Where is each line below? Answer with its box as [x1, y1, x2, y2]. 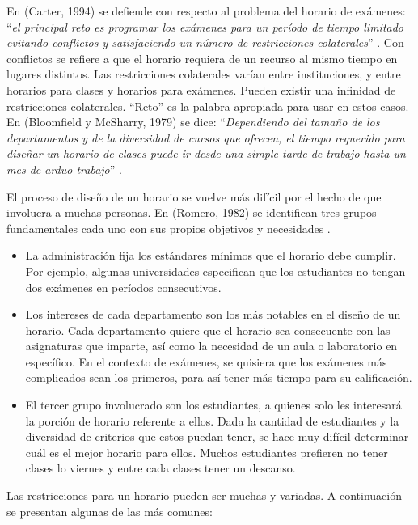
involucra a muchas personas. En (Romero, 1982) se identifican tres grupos [6, 204, 377, 221]
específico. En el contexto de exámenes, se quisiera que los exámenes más [25, 353, 387, 370]
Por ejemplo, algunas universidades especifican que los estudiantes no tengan [25, 262, 406, 279]
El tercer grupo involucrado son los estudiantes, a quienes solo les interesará [25, 396, 402, 413]
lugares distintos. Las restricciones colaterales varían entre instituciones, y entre [6, 66, 401, 83]
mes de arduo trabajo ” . [6, 160, 122, 177]
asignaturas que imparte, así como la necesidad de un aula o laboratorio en [25, 337, 398, 354]
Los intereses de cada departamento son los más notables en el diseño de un [25, 306, 401, 323]
